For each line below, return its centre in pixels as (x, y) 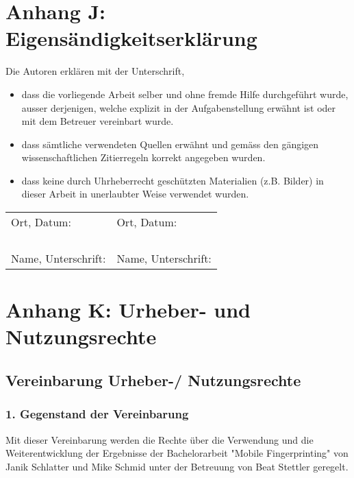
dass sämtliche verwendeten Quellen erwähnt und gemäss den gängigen (170, 144)
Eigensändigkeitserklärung (131, 38)
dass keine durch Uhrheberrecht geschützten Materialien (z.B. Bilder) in (173, 180)
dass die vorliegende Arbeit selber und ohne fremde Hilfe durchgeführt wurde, (185, 94)
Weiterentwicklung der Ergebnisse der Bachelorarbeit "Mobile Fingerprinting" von (177, 453)
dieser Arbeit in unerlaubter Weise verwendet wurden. (135, 194)
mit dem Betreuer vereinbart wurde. (98, 121)
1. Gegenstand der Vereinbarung (97, 414)
